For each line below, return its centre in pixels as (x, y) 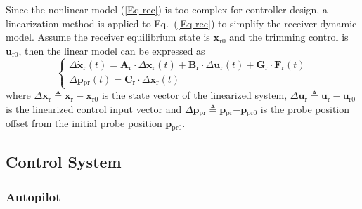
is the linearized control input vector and (94, 109)
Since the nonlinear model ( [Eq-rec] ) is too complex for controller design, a (167, 9)
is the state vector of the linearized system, (194, 95)
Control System (64, 162)
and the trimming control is (289, 37)
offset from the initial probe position (84, 123)
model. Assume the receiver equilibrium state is (108, 37)
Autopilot (33, 196)
